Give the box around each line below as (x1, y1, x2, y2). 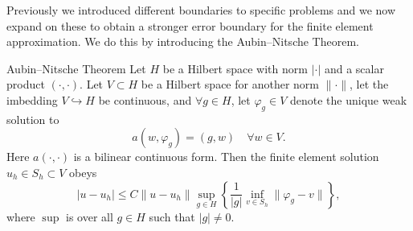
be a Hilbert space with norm (162, 60, 308, 76)
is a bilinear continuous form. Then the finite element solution (73, 148, 379, 165)
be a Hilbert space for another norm (141, 76, 319, 93)
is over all (65, 208, 113, 225)
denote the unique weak (289, 91, 407, 108)
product (6, 76, 45, 93)
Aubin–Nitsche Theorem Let (6, 60, 146, 76)
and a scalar (324, 60, 384, 76)
